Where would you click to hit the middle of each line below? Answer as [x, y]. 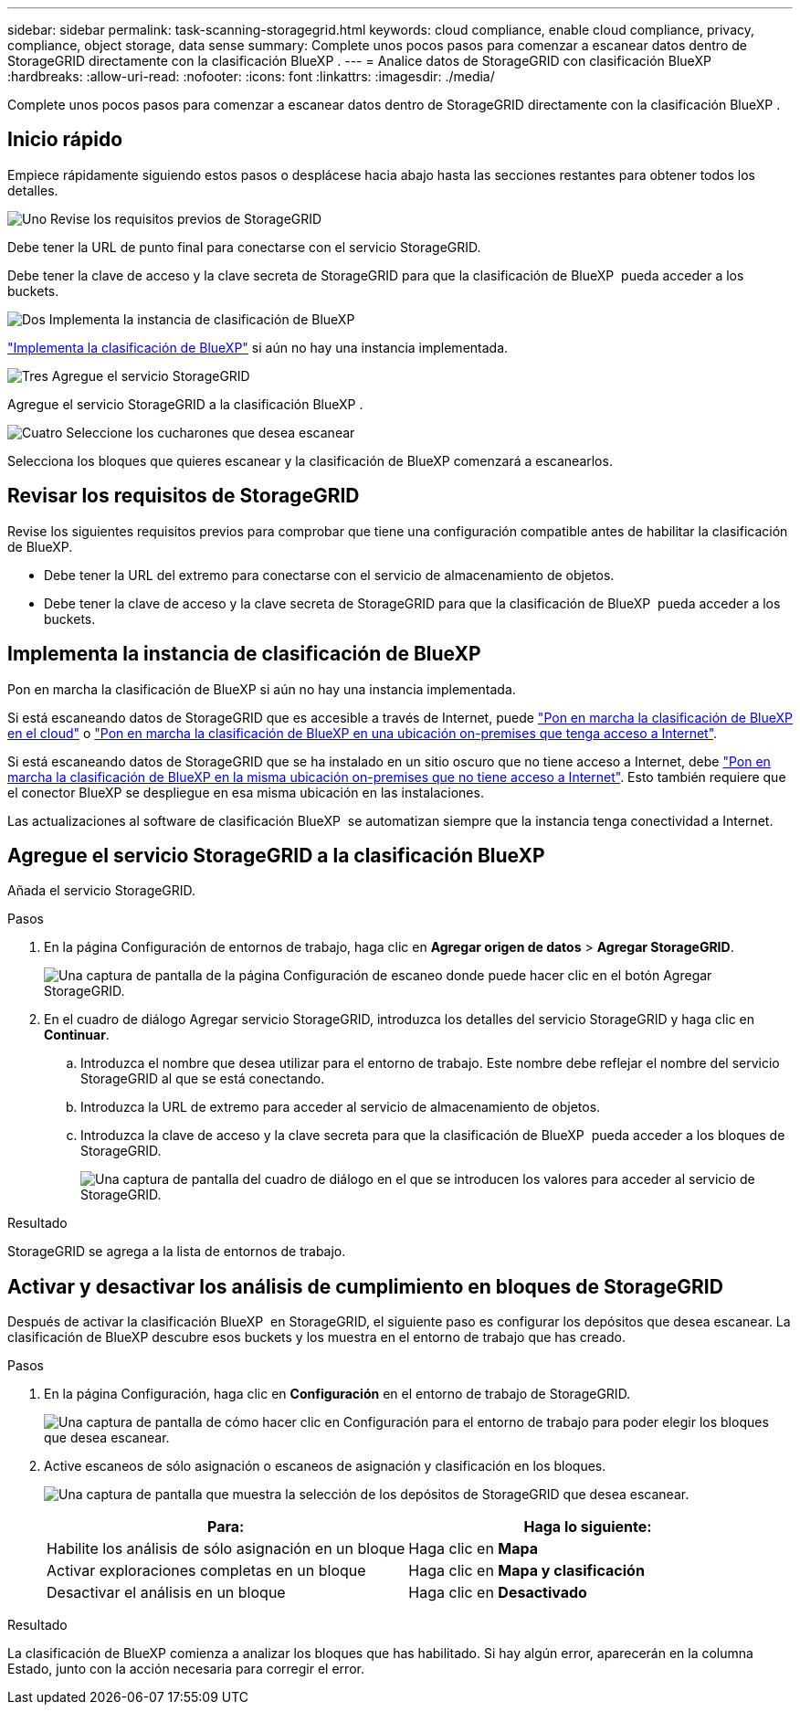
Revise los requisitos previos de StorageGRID [186, 218]
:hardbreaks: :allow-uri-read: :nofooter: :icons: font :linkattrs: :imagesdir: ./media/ [251, 76]
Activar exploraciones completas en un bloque [206, 1571]
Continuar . [77, 1035]
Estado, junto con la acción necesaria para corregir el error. [186, 1669]
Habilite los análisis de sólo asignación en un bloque [226, 1549]
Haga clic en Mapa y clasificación [526, 1571]
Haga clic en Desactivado [498, 1593]
